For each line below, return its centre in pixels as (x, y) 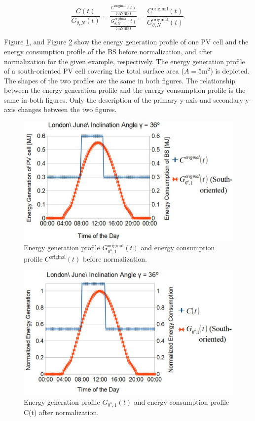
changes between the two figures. (67, 109)
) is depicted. (230, 71)
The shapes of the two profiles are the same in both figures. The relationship (120, 80)
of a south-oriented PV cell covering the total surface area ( (94, 71)
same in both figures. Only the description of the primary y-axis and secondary (124, 99)
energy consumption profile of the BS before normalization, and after (108, 51)
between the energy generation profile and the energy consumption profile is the (125, 90)
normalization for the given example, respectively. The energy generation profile (125, 61)
